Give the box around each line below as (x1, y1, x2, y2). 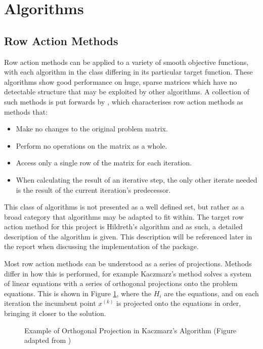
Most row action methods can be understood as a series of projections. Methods (4, 258, 252, 269)
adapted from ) (24, 335, 71, 345)
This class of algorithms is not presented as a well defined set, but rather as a (4, 201, 244, 212)
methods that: (4, 106, 48, 117)
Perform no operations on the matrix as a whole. (16, 140, 167, 151)
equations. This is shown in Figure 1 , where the (4, 288, 152, 298)
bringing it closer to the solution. (4, 308, 106, 319)
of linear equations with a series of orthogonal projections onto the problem (4, 278, 238, 289)
